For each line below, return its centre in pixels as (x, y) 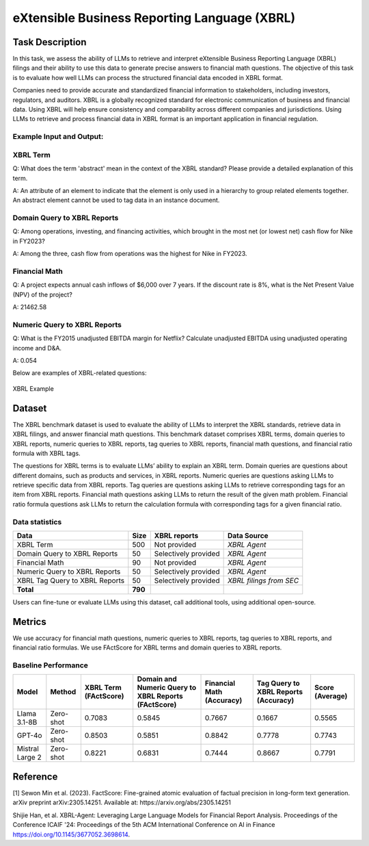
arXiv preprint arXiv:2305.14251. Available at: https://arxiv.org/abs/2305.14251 (122, 803)
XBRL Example (33, 388)
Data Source (248, 536)
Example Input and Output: (58, 137)
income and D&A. (37, 348)
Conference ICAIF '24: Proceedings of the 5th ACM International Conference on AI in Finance (144, 825)
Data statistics (37, 522)
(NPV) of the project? (43, 294)
